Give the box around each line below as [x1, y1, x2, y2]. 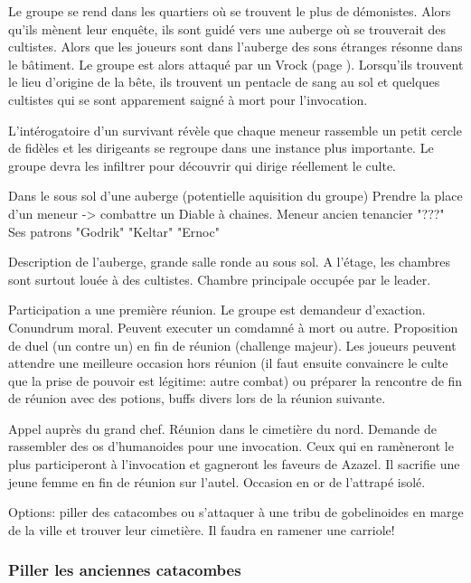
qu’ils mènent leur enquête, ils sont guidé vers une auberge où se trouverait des [8, 19, 447, 38]
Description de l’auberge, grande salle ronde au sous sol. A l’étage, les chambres [8, 252, 450, 271]
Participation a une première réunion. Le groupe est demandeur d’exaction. [8, 300, 426, 319]
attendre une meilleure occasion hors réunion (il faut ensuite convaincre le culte [8, 353, 448, 372]
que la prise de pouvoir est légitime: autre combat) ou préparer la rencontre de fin [8, 371, 463, 390]
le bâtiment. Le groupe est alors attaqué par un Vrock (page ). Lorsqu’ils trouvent [8, 54, 464, 73]
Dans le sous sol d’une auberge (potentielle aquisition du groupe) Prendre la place [8, 186, 463, 205]
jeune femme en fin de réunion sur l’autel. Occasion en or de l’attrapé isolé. [8, 472, 426, 491]
